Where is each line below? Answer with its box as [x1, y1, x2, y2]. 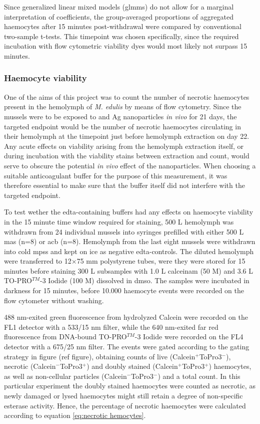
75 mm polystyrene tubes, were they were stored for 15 [76, 256, 245, 266]
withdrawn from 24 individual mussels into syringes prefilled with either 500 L [4, 226, 244, 237]
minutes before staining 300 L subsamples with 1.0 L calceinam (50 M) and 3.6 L [4, 265, 253, 276]
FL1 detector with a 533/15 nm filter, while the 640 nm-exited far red [4, 321, 218, 332]
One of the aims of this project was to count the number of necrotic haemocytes [4, 91, 249, 102]
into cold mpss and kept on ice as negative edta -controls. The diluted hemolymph [4, 246, 254, 256]
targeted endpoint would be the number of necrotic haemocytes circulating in [4, 121, 241, 131]
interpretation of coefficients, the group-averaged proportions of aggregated [4, 11, 233, 22]
